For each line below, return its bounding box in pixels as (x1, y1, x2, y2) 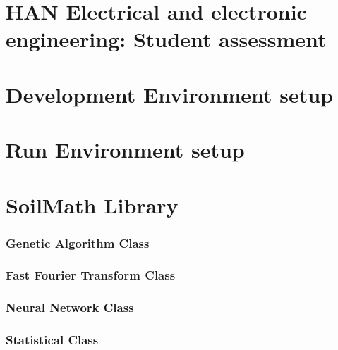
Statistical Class (6, 331, 99, 349)
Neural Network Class (6, 299, 134, 316)
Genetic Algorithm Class (6, 234, 150, 251)
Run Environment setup (6, 135, 245, 164)
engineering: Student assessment (6, 25, 327, 54)
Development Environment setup (6, 80, 333, 108)
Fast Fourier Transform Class (6, 266, 176, 284)
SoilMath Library (6, 190, 179, 219)
